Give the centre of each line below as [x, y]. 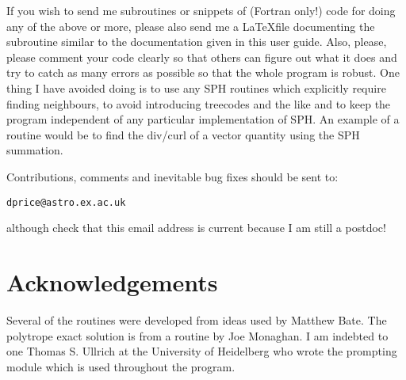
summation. [35, 150]
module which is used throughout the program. [121, 366]
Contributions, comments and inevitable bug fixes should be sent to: [172, 176]
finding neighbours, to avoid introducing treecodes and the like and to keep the [199, 103]
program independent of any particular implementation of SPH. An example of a [203, 119]
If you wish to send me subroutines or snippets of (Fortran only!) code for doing [201, 10]
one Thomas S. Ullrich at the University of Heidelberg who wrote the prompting [202, 351]
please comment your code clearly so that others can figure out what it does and [202, 57]
